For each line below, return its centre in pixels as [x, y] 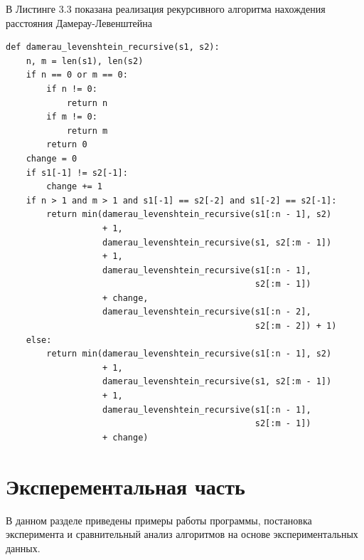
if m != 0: [72, 117]
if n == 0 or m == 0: [77, 75]
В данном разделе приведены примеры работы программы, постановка [159, 520]
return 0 [67, 145]
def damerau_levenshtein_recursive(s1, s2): [113, 47]
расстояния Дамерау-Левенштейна [79, 22]
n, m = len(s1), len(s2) [85, 61]
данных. [23, 548]
